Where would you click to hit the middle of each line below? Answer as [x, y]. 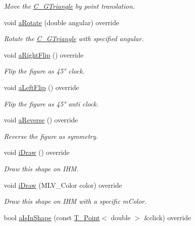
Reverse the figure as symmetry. [51, 136]
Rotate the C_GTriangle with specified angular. [74, 38]
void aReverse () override [41, 120]
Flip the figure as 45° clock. [44, 71]
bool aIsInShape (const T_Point [52, 217]
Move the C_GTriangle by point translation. [70, 6]
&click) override [167, 217]
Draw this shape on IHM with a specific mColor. [75, 201]
